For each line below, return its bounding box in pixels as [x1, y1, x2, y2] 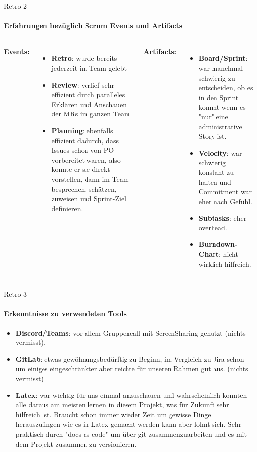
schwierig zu [198, 72, 235, 83]
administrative [198, 121, 242, 131]
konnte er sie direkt [51, 164, 110, 174]
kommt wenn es [198, 102, 246, 112]
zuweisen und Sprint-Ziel [51, 193, 127, 204]
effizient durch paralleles [51, 89, 125, 100]
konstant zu [198, 167, 234, 177]
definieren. [51, 203, 83, 213]
